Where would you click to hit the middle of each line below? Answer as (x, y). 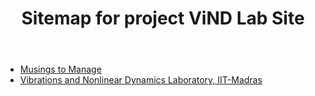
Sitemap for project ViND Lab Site (163, 18)
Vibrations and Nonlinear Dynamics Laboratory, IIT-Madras (141, 80)
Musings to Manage (60, 69)
